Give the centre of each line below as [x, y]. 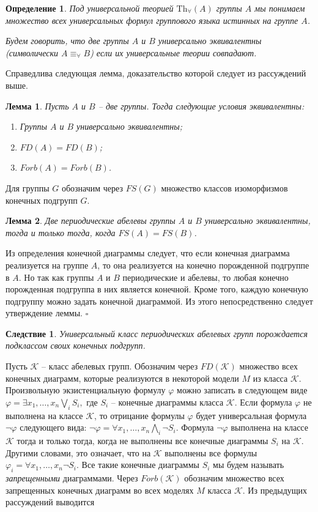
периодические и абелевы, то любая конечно [205, 277]
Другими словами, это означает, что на [78, 452]
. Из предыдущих [275, 490]
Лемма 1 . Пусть [37, 106]
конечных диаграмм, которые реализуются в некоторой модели [122, 378]
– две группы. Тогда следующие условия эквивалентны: [201, 106]
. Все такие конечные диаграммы [138, 465]
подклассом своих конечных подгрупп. [76, 345]
